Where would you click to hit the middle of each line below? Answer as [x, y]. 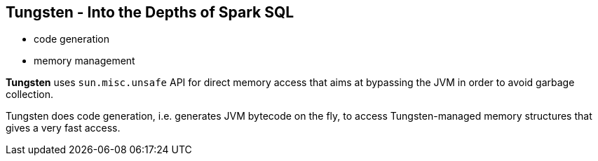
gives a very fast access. [63, 128]
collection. [30, 94]
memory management [84, 61]
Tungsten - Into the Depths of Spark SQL [150, 12]
